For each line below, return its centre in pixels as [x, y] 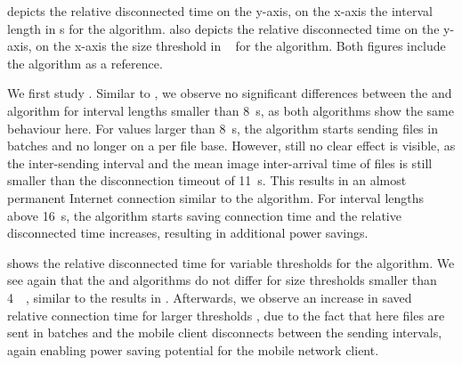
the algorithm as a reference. [85, 63]
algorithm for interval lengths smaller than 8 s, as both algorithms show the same [231, 110]
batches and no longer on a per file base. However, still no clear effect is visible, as [231, 146]
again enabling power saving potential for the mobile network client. [193, 349]
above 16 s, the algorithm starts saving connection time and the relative [204, 215]
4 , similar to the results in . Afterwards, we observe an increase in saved [210, 297]
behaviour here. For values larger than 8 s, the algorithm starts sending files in [223, 128]
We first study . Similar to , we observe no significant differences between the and [230, 93]
